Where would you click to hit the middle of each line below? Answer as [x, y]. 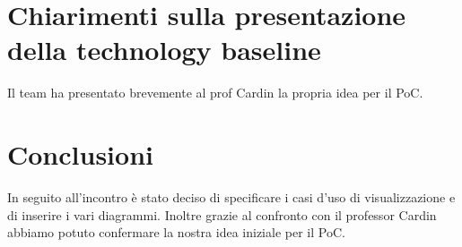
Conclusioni [80, 154]
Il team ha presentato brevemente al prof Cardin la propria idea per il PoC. [215, 93]
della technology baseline [164, 50]
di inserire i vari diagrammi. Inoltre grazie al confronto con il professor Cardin [222, 214]
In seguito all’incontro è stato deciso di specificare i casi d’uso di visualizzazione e [231, 197]
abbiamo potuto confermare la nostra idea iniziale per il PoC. [176, 232]
